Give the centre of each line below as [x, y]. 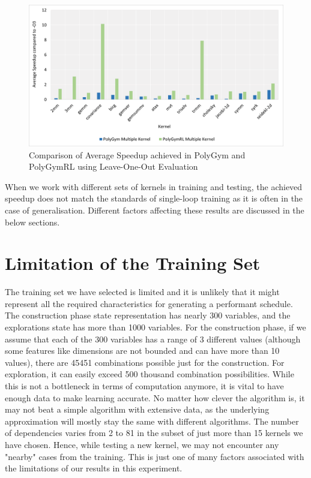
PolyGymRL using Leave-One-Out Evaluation [113, 166]
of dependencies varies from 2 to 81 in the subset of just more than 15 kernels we [154, 433]
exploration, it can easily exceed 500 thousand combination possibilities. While [149, 374]
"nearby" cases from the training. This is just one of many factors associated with [155, 456]
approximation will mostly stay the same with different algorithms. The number [152, 421]
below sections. [32, 222]
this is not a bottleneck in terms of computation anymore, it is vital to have [144, 386]
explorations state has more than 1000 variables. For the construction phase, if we [155, 327]
